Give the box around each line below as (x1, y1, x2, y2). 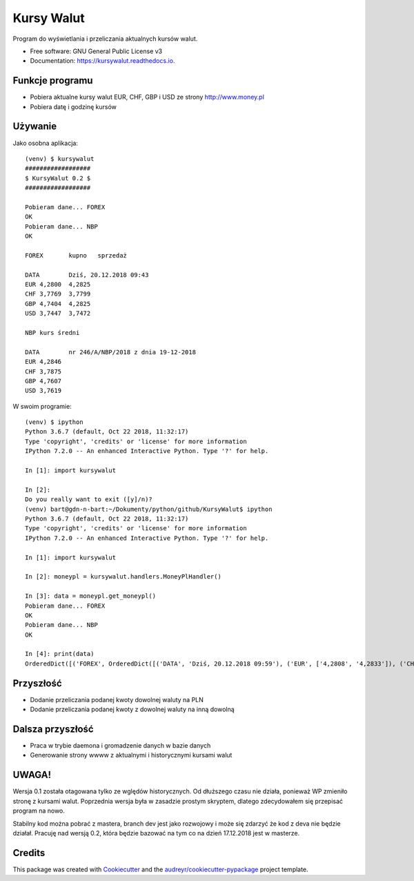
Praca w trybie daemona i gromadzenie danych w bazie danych (30, 742, 211, 750)
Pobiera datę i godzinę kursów (30, 102, 117, 110)
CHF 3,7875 (25, 367, 62, 376)
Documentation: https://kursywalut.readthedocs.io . (30, 57, 175, 65)
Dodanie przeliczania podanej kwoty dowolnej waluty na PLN (30, 695, 204, 704)
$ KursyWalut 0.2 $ (25, 174, 91, 182)
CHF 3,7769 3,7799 (25, 290, 91, 298)
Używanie (12, 121, 57, 133)
